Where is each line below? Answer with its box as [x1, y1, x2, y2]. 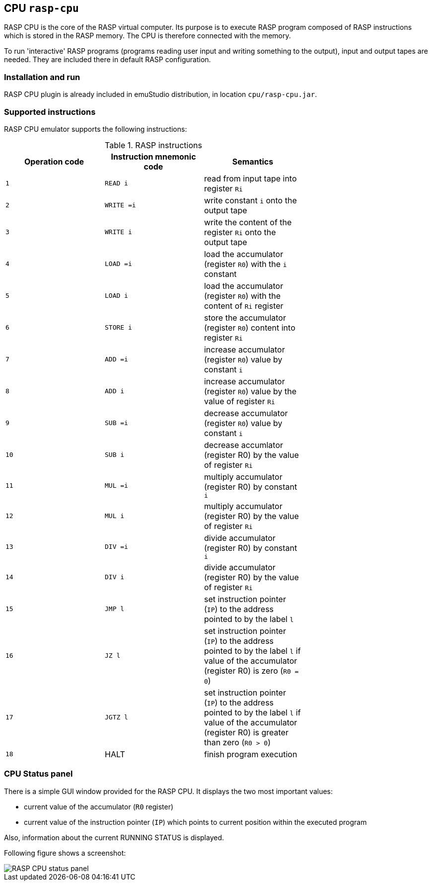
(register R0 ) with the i [204, 259, 287, 269]
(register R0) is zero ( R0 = [204, 665, 299, 676]
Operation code [24, 156, 84, 167]
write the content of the [204, 217, 292, 227]
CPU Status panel [4, 769, 73, 779]
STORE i [104, 324, 132, 332]
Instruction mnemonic [111, 151, 196, 162]
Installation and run [4, 72, 80, 82]
